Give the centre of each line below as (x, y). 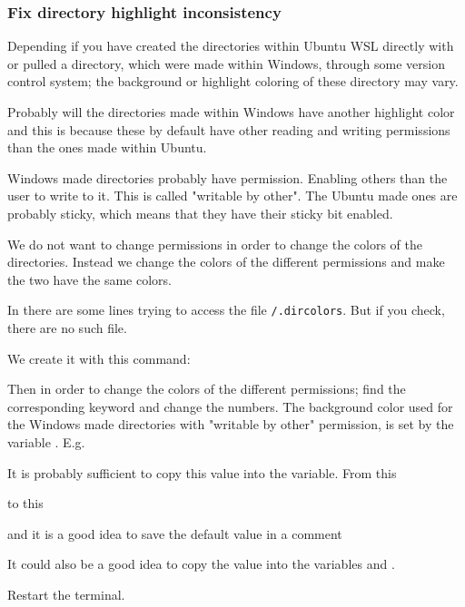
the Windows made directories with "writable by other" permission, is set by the (231, 424)
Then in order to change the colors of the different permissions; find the (207, 389)
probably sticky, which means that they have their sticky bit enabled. (200, 213)
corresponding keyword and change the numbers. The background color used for (230, 406)
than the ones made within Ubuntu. (107, 147)
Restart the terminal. (66, 594)
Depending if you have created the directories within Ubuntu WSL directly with (231, 46)
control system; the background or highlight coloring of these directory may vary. (233, 81)
